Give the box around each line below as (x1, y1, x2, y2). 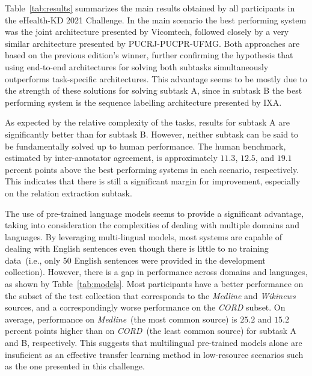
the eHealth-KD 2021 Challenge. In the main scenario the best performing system (5, 13, 307, 26)
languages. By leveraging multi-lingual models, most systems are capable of (5, 230, 283, 243)
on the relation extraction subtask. (5, 186, 132, 199)
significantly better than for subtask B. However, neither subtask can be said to (5, 127, 299, 140)
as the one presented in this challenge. (5, 360, 145, 372)
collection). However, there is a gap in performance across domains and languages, (5, 265, 308, 278)
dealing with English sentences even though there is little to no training (5, 242, 269, 255)
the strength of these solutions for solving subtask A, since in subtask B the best (5, 84, 302, 97)
